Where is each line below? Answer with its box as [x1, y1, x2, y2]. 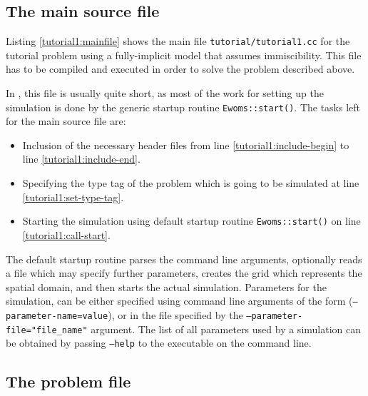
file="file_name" [6, 325, 88, 335]
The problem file [6, 370, 131, 392]
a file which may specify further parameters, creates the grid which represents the [6, 265, 362, 280]
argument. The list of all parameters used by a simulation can [91, 321, 362, 336]
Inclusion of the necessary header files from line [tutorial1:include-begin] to [22, 137, 349, 152]
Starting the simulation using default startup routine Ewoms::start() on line [22, 213, 361, 228]
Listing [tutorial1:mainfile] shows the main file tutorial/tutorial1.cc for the [6, 34, 350, 49]
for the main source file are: [6, 113, 126, 128]
